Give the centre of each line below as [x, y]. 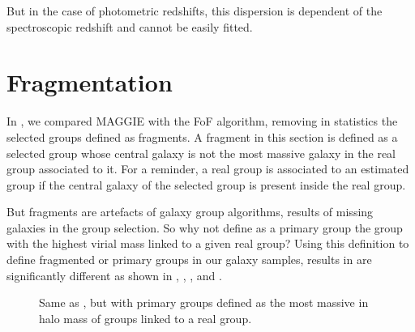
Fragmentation [90, 82]
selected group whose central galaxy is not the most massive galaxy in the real [201, 153]
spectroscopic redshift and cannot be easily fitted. [130, 26]
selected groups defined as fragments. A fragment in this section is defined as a [202, 136]
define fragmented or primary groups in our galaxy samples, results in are [189, 260]
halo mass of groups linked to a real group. [145, 318]
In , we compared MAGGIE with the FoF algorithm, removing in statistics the [202, 121]
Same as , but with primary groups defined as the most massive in [204, 302]
